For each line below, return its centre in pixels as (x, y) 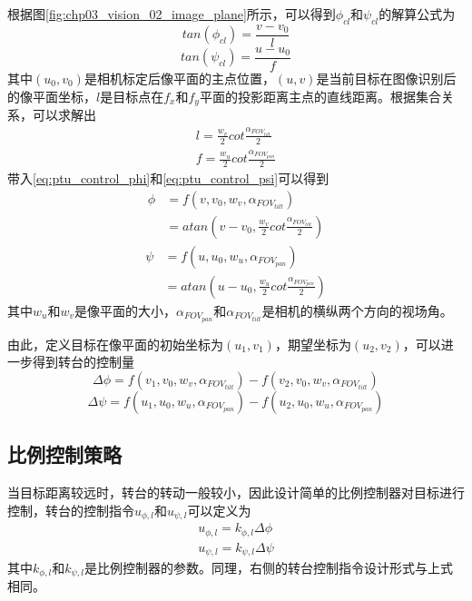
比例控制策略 (64, 454)
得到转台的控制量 (83, 362)
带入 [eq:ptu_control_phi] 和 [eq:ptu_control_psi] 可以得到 (168, 178)
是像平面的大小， (125, 310)
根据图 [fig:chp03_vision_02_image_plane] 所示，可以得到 (172, 14)
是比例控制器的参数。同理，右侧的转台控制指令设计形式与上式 (269, 568)
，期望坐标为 (313, 344)
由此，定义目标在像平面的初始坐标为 (115, 344)
